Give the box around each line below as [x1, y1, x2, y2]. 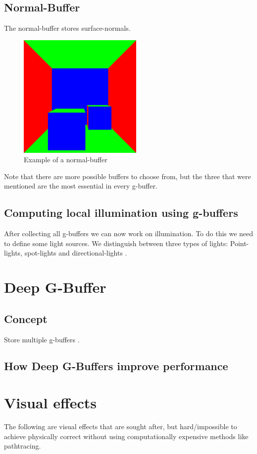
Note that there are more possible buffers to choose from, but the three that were [4, 171, 251, 181]
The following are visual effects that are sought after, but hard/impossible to [4, 421, 237, 431]
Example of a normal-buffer [24, 154, 107, 165]
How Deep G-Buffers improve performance [4, 358, 228, 374]
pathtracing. [4, 441, 41, 451]
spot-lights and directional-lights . [24, 248, 127, 258]
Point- [230, 238, 249, 248]
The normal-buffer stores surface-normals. [4, 23, 131, 33]
